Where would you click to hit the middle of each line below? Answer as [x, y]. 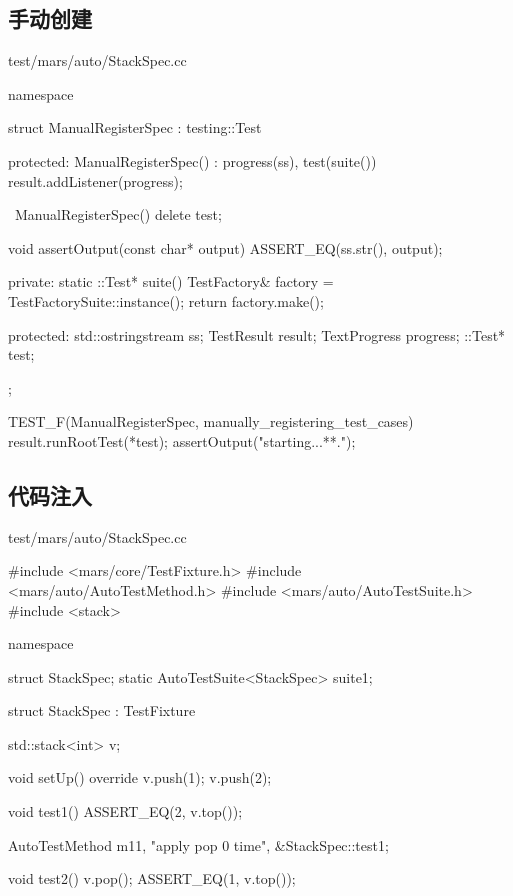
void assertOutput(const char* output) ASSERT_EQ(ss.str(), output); [225, 247]
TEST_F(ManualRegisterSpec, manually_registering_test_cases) [211, 421]
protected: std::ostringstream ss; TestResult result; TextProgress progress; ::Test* [257, 334]
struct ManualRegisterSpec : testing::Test [135, 127]
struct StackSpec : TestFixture [102, 710]
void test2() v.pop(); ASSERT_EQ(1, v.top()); [152, 878]
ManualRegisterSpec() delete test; [118, 214]
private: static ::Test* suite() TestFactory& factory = [171, 281]
